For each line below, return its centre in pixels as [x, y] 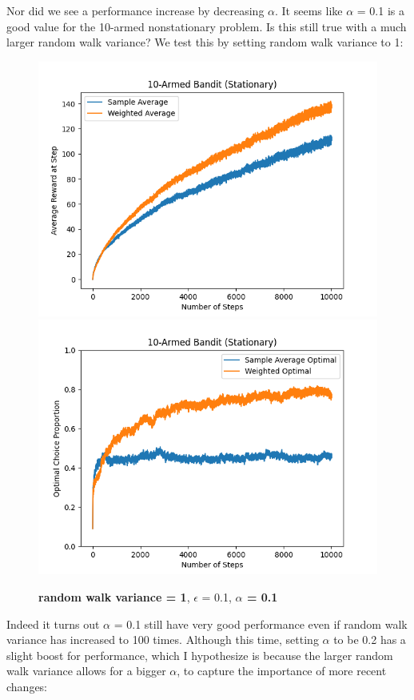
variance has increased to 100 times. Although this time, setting [163, 640]
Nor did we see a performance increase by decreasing [135, 10]
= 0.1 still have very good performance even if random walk [261, 624]
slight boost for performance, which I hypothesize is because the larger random [200, 655]
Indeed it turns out [53, 624]
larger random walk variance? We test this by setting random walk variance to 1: [205, 42]
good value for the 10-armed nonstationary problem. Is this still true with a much [207, 26]
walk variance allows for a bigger [86, 671]
